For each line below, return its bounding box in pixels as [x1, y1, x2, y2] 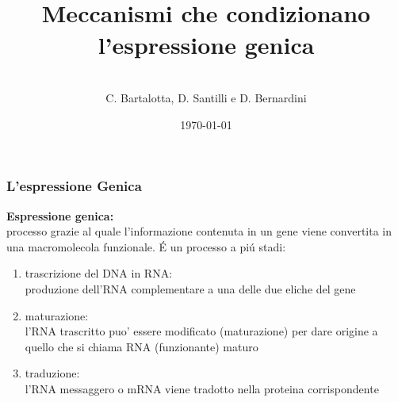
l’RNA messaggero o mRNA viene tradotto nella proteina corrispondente [25, 380, 379, 396]
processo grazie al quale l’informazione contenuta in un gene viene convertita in [6, 223, 392, 239]
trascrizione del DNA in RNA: [25, 265, 173, 281]
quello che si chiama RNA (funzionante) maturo [25, 338, 258, 354]
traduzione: [25, 365, 80, 381]
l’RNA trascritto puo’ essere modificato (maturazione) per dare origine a [25, 323, 378, 339]
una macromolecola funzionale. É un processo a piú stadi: [6, 238, 286, 255]
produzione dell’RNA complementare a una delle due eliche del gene [25, 280, 356, 297]
